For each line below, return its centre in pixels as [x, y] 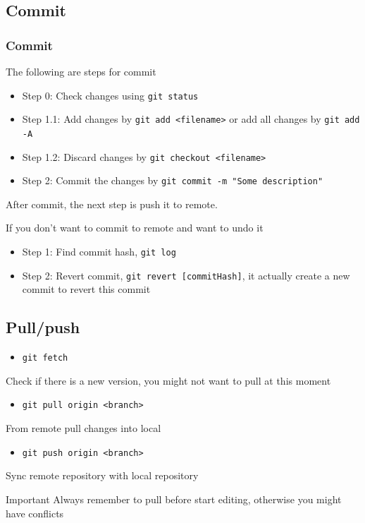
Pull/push [43, 327]
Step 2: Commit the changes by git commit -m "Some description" [173, 180]
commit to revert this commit [86, 289]
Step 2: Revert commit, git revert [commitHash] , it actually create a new [186, 275]
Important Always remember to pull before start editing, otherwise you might [174, 499]
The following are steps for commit [81, 71]
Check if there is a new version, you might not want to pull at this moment [168, 380]
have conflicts [35, 513]
